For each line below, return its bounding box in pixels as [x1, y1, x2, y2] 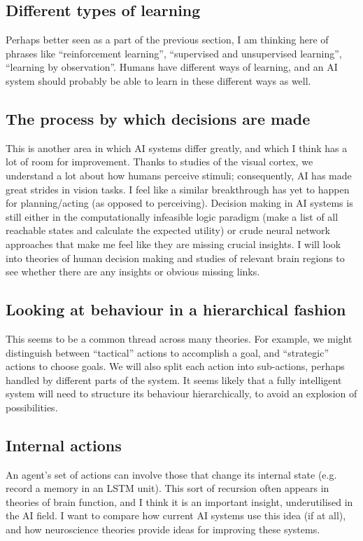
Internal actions [6, 434, 122, 456]
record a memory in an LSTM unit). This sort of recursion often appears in [6, 481, 329, 495]
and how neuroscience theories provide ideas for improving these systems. [6, 522, 320, 537]
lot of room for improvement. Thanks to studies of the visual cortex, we [6, 154, 313, 169]
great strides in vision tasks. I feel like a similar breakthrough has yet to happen [6, 182, 350, 196]
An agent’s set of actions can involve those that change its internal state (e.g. [6, 467, 337, 481]
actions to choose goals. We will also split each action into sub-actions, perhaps [6, 359, 345, 374]
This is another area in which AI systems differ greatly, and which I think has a [6, 140, 348, 155]
